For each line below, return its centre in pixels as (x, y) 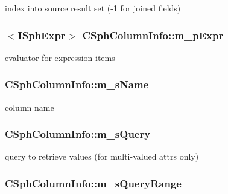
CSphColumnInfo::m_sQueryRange (93, 183)
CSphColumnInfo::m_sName (77, 84)
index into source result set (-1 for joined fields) (93, 8)
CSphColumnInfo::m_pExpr (153, 35)
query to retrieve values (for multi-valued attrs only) (102, 156)
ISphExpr (42, 35)
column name (30, 107)
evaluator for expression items (60, 57)
